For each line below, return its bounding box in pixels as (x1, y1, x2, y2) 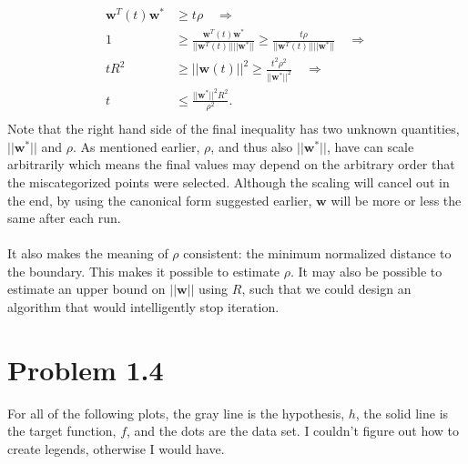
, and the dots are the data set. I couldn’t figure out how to (127, 421, 460, 440)
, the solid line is (355, 403, 449, 422)
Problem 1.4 (7, 350, 164, 388)
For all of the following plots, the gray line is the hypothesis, (7, 403, 345, 422)
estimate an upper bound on (7, 279, 166, 298)
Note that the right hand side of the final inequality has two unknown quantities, (7, 119, 460, 138)
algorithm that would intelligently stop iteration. (7, 298, 280, 317)
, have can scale (326, 136, 414, 156)
